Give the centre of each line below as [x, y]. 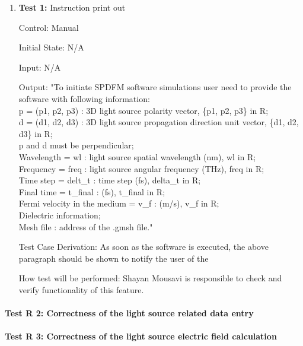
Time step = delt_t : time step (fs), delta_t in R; [110, 180]
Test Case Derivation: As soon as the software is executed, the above [143, 247]
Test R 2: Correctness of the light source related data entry [129, 313]
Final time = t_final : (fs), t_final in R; [92, 191]
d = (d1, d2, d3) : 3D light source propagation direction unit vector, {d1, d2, [159, 122]
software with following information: [84, 98]
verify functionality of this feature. [81, 289]
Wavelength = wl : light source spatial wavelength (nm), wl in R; [137, 156]
